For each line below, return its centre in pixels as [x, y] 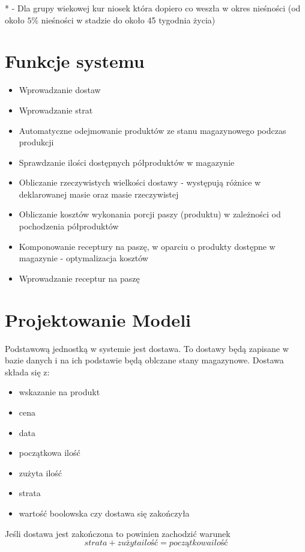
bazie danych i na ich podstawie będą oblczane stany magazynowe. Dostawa [144, 360]
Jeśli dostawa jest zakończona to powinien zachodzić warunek [118, 533]
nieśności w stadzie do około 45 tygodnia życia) [128, 20]
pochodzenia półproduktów [69, 226]
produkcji [36, 142]
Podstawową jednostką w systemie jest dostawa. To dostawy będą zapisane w [147, 348]
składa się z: [27, 372]
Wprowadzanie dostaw [60, 90]
